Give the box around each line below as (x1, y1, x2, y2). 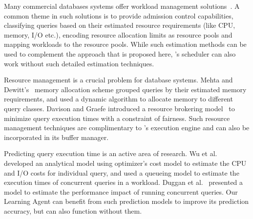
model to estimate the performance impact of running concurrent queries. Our (4, 186, 238, 197)
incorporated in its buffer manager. (4, 132, 109, 142)
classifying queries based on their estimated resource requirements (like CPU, (4, 20, 235, 30)
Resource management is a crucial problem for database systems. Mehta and (4, 75, 233, 85)
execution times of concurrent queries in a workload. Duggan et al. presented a (4, 177, 243, 187)
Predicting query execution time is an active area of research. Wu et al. (4, 148, 217, 159)
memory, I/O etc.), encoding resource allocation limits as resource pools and (4, 29, 232, 40)
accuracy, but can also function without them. (4, 205, 142, 216)
